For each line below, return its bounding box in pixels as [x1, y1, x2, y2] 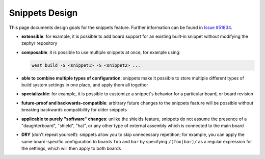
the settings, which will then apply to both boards [21, 145, 121, 152]
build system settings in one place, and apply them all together [21, 82, 148, 88]
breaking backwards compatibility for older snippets [21, 107, 127, 113]
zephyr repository [21, 40, 57, 46]
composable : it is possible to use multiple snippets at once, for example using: [21, 49, 181, 55]
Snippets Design [9, 7, 78, 18]
